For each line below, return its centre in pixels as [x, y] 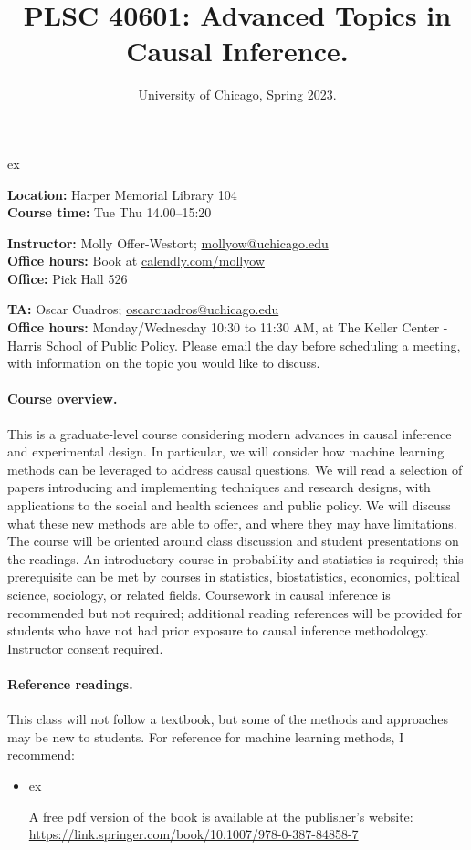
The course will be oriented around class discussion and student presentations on [233, 541]
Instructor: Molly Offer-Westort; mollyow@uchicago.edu [168, 242]
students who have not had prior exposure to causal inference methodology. [218, 630]
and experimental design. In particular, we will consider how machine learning [226, 451]
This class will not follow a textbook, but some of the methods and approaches [228, 719]
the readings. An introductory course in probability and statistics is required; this [235, 558]
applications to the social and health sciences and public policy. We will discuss [229, 505]
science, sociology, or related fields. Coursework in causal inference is [199, 594]
